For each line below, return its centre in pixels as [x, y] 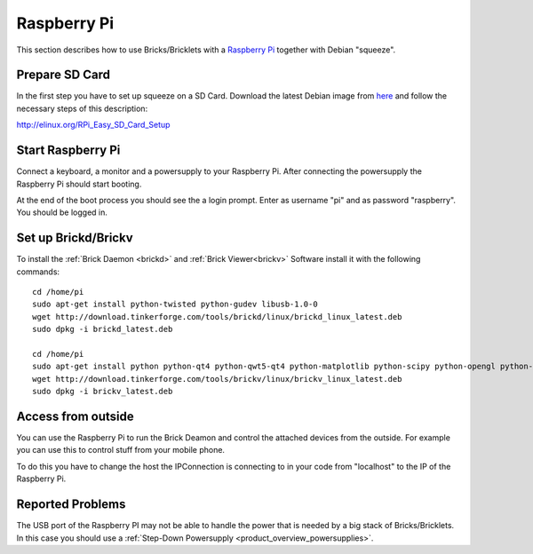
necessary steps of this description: [82, 108]
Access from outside [76, 416]
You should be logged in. [62, 212]
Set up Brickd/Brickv [75, 238]
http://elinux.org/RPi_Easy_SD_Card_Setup [93, 125]
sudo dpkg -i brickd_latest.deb [103, 329]
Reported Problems [71, 505]
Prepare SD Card [64, 75]
